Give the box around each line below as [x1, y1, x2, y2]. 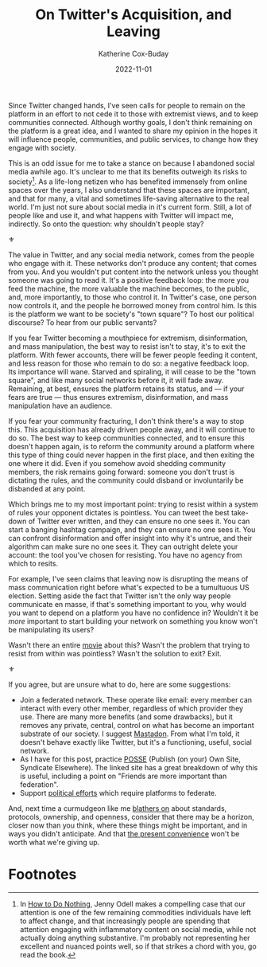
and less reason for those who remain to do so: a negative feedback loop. [8, 358, 250, 368]
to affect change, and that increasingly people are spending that [19, 916, 230, 926]
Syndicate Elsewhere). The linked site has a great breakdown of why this [19, 762, 258, 772]
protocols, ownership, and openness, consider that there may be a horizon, [8, 812, 254, 821]
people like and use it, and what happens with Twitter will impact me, [8, 210, 234, 220]
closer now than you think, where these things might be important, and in [8, 820, 248, 830]
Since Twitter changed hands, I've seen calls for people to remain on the [8, 100, 246, 110]
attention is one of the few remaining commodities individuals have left [19, 907, 252, 917]
